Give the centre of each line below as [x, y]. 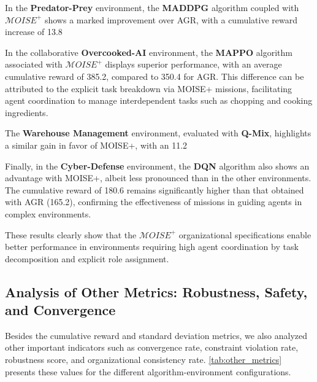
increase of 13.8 [34, 32]
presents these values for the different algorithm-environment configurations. [148, 371]
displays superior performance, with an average [193, 64]
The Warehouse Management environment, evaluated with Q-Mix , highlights [158, 133]
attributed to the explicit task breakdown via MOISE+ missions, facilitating [149, 88]
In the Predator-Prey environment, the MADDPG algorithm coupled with [152, 7]
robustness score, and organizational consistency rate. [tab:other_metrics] [143, 360]
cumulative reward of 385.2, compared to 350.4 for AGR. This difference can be [155, 76]
